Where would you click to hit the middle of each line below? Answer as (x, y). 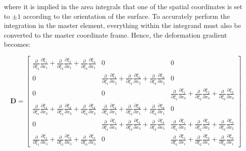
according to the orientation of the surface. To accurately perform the (126, 16)
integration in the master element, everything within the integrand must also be (123, 25)
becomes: (17, 44)
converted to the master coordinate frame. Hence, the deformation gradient (115, 34)
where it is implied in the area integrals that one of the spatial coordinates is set (123, 6)
